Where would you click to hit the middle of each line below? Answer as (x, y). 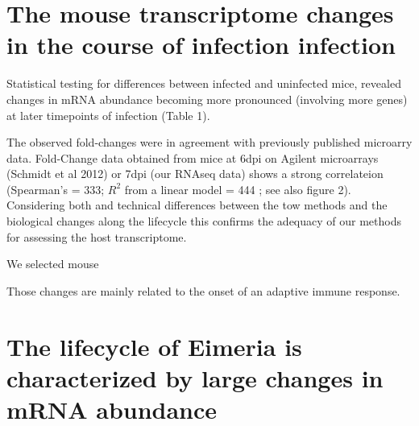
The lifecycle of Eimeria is (154, 346)
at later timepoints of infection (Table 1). (108, 115)
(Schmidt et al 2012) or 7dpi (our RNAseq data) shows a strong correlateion (195, 174)
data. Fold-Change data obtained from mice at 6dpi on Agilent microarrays (193, 157)
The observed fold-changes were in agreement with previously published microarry (209, 142)
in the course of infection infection (201, 45)
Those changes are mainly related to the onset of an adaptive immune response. (203, 290)
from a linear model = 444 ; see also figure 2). (238, 189)
